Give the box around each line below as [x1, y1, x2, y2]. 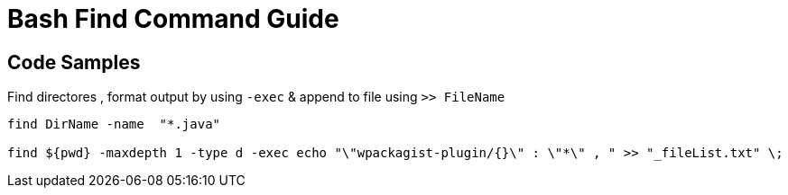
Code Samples [7, 50, 141, 74]
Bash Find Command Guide [7, 4, 339, 34]
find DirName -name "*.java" [7, 117, 221, 132]
